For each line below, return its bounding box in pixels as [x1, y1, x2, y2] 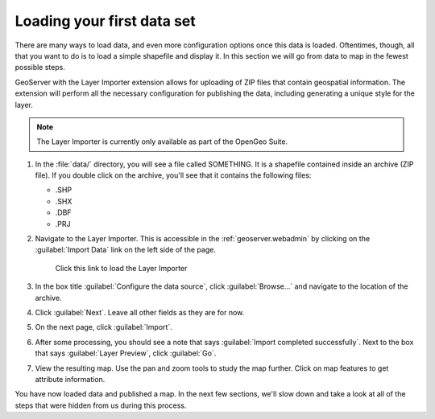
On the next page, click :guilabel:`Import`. [35, 322, 172, 332]
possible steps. [14, 63, 66, 72]
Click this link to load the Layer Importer [55, 263, 188, 273]
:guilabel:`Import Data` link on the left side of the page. [35, 245, 217, 255]
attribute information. [35, 374, 106, 384]
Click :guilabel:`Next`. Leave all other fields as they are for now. [35, 307, 245, 317]
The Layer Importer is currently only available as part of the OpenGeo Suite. [36, 137, 288, 146]
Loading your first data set [14, 12, 197, 30]
